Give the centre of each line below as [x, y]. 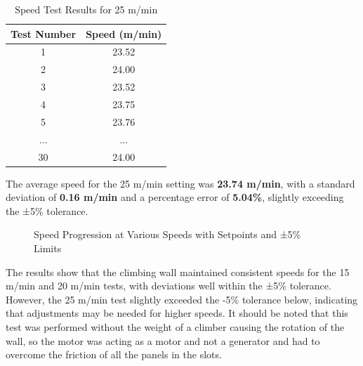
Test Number [44, 33]
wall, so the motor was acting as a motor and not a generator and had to [163, 340]
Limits [48, 248]
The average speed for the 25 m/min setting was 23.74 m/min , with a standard [180, 183]
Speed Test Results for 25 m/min [86, 9]
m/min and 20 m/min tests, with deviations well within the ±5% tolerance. [169, 286]
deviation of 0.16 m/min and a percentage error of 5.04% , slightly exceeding [175, 197]
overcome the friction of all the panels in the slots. [114, 354]
